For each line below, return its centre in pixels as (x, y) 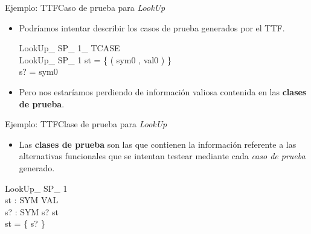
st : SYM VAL (32, 200)
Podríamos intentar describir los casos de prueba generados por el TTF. (152, 27)
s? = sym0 (38, 71)
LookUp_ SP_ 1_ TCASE (69, 48)
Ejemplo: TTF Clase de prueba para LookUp (86, 124)
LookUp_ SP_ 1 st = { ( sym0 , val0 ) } (95, 59)
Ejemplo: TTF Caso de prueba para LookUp (85, 7)
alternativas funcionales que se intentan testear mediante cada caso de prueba (162, 156)
